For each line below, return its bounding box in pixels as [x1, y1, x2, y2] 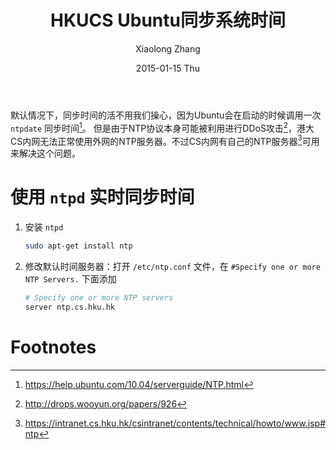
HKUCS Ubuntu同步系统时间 [50, 9, 286, 32]
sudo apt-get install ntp [24, 241, 133, 251]
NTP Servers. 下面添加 [24, 273, 117, 285]
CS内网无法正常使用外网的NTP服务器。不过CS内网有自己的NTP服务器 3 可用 [10, 133, 320, 147]
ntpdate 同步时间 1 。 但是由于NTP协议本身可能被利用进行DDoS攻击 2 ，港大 [10, 120, 315, 134]
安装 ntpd [24, 221, 64, 233]
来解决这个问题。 [10, 147, 81, 160]
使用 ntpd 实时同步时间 [10, 186, 195, 209]
